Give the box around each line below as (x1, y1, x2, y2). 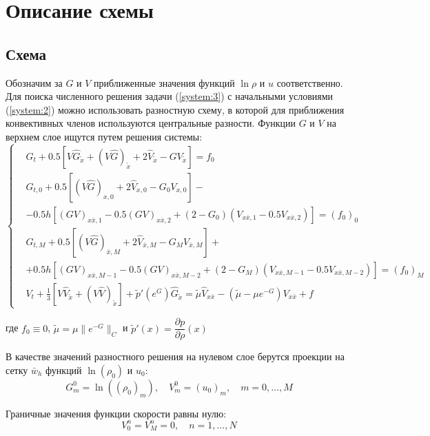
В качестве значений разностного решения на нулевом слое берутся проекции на (6, 349, 345, 364)
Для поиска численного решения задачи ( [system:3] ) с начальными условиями (6, 89, 334, 103)
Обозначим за (6, 75, 63, 90)
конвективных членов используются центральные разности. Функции (6, 116, 296, 130)
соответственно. (276, 75, 343, 90)
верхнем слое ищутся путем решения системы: (6, 129, 203, 143)
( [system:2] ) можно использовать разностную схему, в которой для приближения (6, 102, 345, 116)
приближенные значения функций (94, 75, 235, 90)
